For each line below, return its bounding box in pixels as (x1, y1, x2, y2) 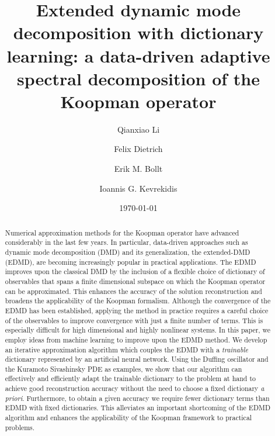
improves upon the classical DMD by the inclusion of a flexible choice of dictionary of (5, 267, 265, 276)
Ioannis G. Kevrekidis (99, 182, 177, 194)
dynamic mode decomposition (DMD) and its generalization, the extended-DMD (5, 247, 250, 257)
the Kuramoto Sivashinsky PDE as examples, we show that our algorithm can (5, 364, 242, 373)
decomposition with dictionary (13, 20, 264, 44)
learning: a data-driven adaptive (6, 43, 270, 67)
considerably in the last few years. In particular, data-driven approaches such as (5, 237, 248, 247)
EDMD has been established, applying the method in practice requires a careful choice (5, 305, 269, 315)
